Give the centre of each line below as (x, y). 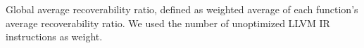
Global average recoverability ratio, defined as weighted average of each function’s (182, 9)
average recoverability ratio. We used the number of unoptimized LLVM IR (168, 23)
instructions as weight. (54, 37)
